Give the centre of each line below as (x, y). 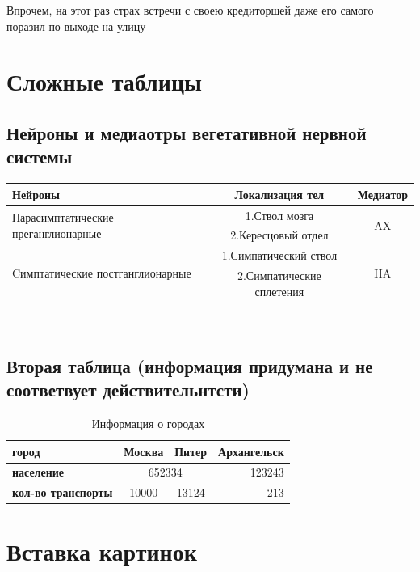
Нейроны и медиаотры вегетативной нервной (187, 132)
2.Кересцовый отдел (279, 235)
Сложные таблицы (104, 81)
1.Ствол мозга (279, 215)
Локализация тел (279, 194)
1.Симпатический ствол (279, 255)
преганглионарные (57, 233)
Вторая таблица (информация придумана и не (190, 365)
